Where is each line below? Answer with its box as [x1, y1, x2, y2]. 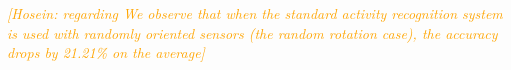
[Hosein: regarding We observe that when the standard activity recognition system [7, 3, 503, 23]
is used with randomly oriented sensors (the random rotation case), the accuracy [7, 22, 498, 43]
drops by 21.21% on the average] [7, 42, 205, 63]
